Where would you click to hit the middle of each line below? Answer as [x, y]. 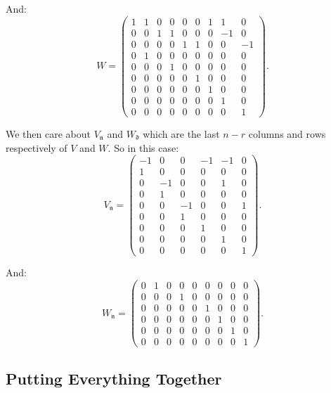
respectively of [37, 147]
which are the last [181, 133]
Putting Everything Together [114, 378]
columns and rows [287, 133]
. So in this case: [143, 147]
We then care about [48, 133]
